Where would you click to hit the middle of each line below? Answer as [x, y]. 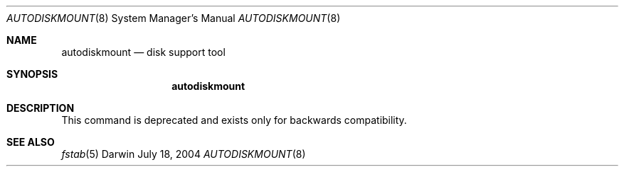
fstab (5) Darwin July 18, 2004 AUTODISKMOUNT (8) [184, 154]
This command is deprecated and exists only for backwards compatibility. [234, 120]
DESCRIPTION [41, 108]
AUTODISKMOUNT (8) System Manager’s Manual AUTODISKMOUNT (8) [174, 18]
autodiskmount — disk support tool [143, 52]
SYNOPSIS [32, 74]
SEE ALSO [31, 142]
